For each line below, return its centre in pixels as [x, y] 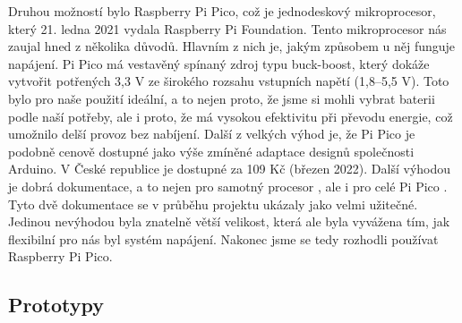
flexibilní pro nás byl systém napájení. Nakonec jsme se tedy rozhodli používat [223, 238]
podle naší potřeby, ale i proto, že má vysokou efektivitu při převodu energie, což [231, 116]
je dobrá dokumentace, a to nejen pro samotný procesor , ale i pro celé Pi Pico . [228, 186]
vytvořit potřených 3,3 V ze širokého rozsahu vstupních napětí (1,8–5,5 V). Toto [229, 81]
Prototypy [56, 305]
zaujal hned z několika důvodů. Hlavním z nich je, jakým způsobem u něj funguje [232, 46]
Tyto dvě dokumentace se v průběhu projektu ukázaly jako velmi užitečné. [213, 204]
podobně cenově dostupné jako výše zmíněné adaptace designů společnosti [211, 151]
